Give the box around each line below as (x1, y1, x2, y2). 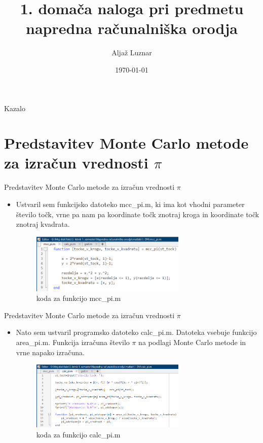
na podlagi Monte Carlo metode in (138, 336, 246, 347)
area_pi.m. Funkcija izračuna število (16, 336, 130, 347)
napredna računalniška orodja (26, 18, 238, 39)
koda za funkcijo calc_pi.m (36, 429, 121, 439)
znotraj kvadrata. (16, 219, 70, 229)
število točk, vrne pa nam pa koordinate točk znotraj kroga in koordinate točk (16, 209, 259, 219)
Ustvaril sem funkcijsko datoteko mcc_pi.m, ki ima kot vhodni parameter (16, 199, 245, 209)
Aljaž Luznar (111, 47, 152, 58)
